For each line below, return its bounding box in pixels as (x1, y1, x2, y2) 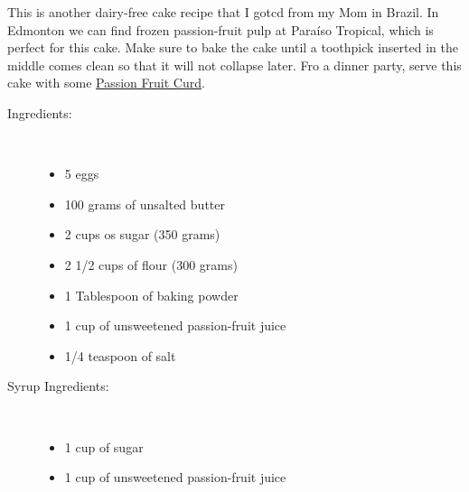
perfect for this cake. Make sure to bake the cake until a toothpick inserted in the (7, 38, 458, 57)
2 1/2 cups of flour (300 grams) (64, 255, 238, 274)
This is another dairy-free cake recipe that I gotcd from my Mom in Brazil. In (7, 3, 439, 21)
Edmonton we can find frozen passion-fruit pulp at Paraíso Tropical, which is (7, 20, 434, 39)
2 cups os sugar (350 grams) (64, 225, 220, 244)
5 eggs (64, 164, 99, 183)
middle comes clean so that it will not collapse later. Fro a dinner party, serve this (7, 55, 462, 74)
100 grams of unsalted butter (64, 194, 225, 213)
